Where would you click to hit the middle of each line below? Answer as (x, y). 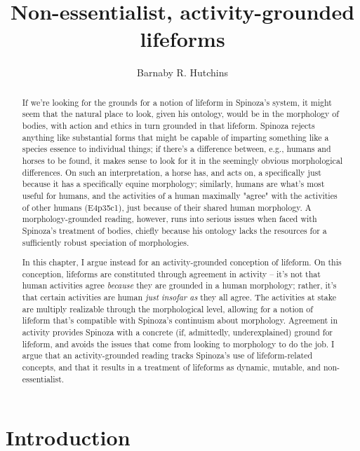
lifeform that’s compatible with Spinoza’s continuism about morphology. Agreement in (180, 320)
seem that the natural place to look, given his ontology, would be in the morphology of (180, 114)
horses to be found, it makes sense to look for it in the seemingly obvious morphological (182, 160)
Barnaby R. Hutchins (182, 72)
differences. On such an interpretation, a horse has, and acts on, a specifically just (172, 172)
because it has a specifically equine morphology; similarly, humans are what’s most (173, 184)
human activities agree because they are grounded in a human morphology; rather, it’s (179, 285)
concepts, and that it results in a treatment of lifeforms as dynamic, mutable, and (171, 367)
